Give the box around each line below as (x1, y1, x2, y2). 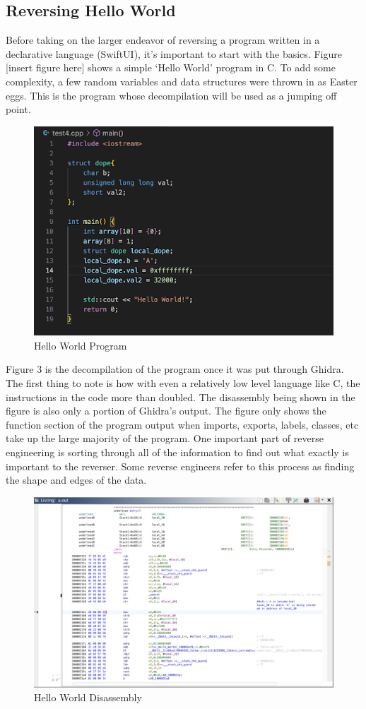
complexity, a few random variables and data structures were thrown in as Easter (6, 73, 358, 88)
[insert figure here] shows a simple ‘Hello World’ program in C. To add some (6, 60, 336, 75)
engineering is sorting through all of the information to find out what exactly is (6, 444, 349, 459)
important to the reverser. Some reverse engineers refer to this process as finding (6, 458, 355, 473)
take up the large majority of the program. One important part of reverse (6, 431, 324, 446)
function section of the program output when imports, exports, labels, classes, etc (6, 417, 359, 431)
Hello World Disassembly (34, 690, 142, 705)
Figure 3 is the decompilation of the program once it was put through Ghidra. (6, 362, 344, 376)
